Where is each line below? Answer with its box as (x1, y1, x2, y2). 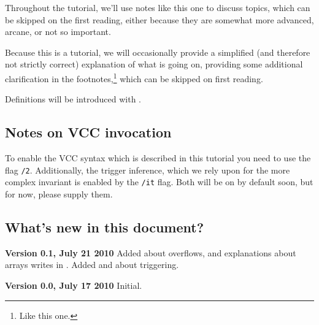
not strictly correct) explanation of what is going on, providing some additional (5, 58, 303, 71)
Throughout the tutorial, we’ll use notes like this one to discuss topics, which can (5, 1, 310, 13)
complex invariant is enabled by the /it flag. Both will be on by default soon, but (5, 175, 313, 188)
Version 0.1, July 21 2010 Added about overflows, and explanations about (5, 246, 296, 259)
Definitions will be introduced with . (5, 93, 142, 105)
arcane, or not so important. (5, 25, 111, 38)
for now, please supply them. (5, 187, 113, 200)
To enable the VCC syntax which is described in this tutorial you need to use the (5, 151, 311, 164)
